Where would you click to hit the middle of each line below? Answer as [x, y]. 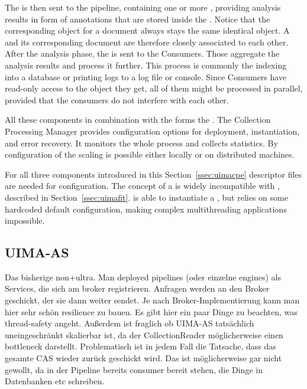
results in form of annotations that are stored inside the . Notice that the [138, 19]
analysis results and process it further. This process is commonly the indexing [146, 65]
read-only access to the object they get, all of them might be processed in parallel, [154, 88]
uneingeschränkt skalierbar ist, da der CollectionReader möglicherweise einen [144, 334]
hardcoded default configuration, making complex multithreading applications [146, 209]
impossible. [25, 220]
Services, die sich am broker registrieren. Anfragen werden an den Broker [137, 288]
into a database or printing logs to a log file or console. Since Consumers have [146, 76]
